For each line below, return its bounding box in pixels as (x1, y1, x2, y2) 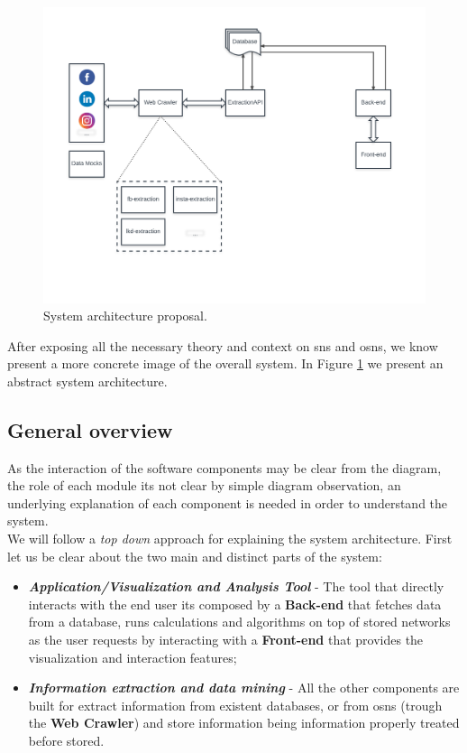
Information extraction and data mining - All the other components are (28, 678, 460, 697)
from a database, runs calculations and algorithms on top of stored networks (28, 612, 451, 631)
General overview (7, 415, 173, 443)
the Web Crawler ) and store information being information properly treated (28, 713, 460, 732)
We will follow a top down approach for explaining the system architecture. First (7, 529, 453, 548)
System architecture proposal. (43, 306, 207, 325)
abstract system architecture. (7, 371, 168, 390)
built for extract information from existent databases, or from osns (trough (28, 695, 443, 714)
